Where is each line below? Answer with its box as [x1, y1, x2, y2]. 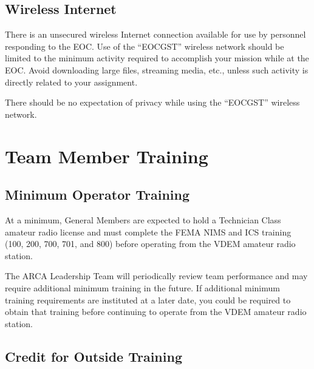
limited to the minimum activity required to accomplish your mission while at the [5, 52, 309, 64]
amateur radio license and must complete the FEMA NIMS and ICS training [5, 225, 292, 238]
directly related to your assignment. [5, 75, 138, 88]
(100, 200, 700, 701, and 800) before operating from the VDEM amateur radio [5, 237, 296, 250]
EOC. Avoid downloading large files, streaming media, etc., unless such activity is [5, 63, 309, 76]
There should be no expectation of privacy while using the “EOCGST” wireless [5, 96, 300, 109]
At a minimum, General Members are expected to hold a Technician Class [5, 213, 281, 226]
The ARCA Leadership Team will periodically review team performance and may [5, 269, 308, 282]
